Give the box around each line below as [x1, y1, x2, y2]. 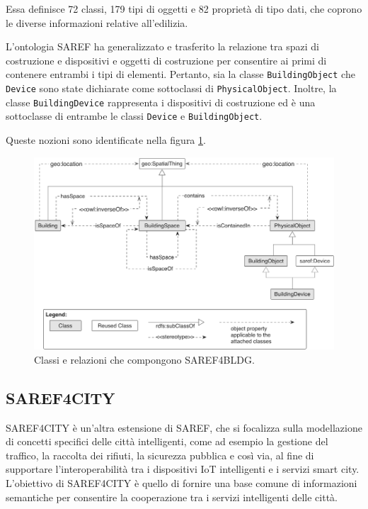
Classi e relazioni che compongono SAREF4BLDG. [34, 352, 255, 367]
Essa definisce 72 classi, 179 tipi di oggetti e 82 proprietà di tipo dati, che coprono [6, 1, 362, 16]
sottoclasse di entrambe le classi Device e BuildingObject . [6, 108, 263, 123]
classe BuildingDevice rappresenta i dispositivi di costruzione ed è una [6, 94, 316, 109]
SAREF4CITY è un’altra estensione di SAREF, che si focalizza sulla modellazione [6, 420, 362, 435]
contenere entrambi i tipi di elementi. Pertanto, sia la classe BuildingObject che [6, 67, 355, 82]
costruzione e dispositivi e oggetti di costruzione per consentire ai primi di [6, 52, 327, 67]
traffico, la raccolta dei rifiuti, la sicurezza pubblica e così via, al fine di [6, 447, 314, 462]
